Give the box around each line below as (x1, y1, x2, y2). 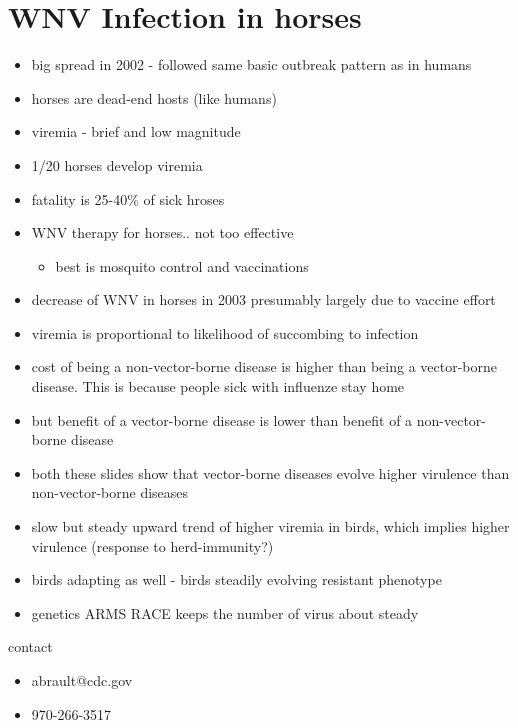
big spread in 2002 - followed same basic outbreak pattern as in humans (31, 54, 472, 75)
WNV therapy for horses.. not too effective (31, 222, 294, 243)
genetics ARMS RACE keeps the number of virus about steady (31, 602, 419, 623)
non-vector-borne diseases (31, 482, 189, 503)
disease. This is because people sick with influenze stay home (31, 376, 405, 397)
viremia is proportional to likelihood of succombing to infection (31, 322, 419, 343)
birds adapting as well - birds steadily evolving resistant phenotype (31, 569, 442, 590)
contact (8, 636, 53, 657)
